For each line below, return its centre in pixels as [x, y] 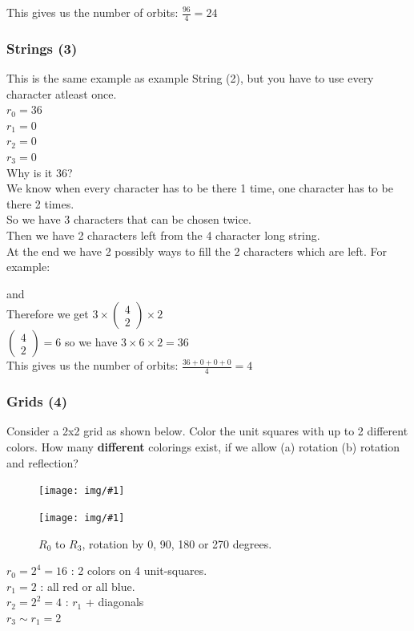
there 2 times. [40, 203]
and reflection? [42, 462]
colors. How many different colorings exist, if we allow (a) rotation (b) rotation [203, 447]
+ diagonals [115, 602]
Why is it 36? [40, 172]
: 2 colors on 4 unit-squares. [139, 570]
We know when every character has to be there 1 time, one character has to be [200, 188]
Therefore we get [48, 314]
